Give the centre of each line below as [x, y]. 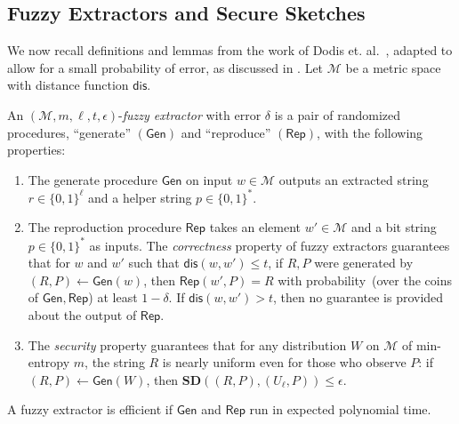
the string [118, 362]
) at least [113, 297]
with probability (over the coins [365, 280]
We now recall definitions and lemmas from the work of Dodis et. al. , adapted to [230, 50]
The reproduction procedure [105, 227]
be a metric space [393, 67]
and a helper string [140, 197]
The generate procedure [93, 179]
